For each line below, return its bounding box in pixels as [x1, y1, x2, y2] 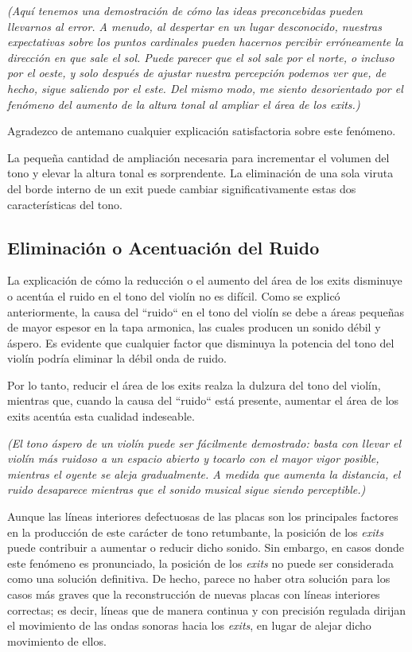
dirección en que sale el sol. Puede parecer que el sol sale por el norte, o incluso [7, 49, 395, 65]
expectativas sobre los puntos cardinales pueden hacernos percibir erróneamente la [7, 33, 403, 50]
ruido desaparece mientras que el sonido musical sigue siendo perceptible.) [7, 481, 366, 498]
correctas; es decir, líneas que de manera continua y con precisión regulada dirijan [7, 601, 406, 618]
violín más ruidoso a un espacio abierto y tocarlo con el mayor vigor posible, [7, 450, 379, 467]
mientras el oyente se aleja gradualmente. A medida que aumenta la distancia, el [7, 465, 401, 482]
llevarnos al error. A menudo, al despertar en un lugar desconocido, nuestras [7, 17, 382, 34]
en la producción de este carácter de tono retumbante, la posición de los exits [7, 523, 383, 540]
